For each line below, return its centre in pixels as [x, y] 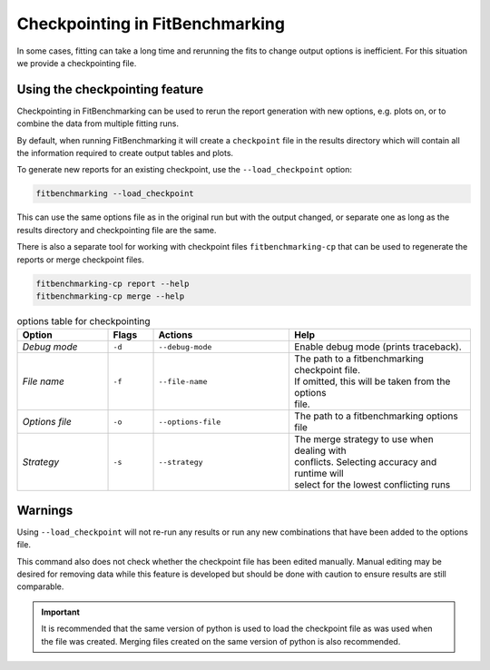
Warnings [45, 510]
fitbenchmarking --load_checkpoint [115, 194]
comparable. [40, 586]
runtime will [319, 474]
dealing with [320, 451]
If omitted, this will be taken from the [372, 381]
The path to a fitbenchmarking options [376, 416]
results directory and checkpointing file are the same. [117, 230]
